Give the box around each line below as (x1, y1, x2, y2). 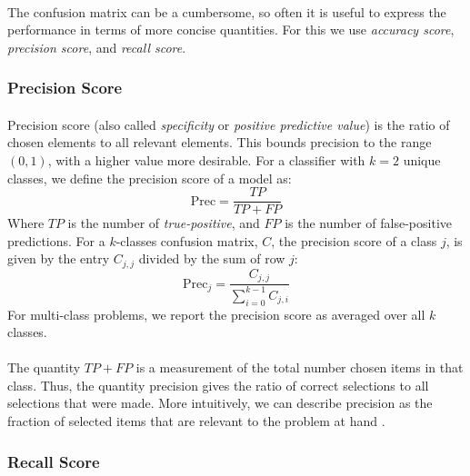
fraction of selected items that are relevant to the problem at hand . (7, 412, 385, 431)
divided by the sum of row (138, 249, 285, 268)
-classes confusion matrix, (115, 231, 258, 250)
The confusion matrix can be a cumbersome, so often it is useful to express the (7, 2, 446, 21)
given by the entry (7, 249, 110, 268)
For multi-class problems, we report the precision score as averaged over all (7, 304, 425, 323)
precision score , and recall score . (7, 37, 186, 56)
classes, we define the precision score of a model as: (7, 168, 292, 187)
